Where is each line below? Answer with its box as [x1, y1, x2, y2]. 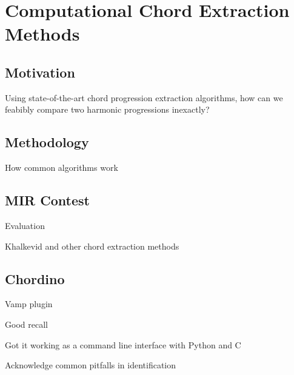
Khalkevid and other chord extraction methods [5, 239, 179, 252]
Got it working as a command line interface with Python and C [5, 338, 241, 351]
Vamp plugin [5, 297, 53, 310]
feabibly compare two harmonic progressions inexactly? [5, 103, 210, 116]
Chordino [5, 269, 65, 288]
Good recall [5, 317, 48, 330]
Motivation [5, 62, 75, 81]
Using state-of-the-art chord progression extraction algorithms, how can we [5, 91, 283, 104]
